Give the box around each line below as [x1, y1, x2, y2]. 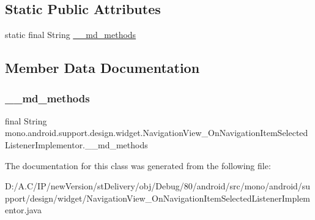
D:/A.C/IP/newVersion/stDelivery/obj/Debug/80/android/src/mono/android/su [5, 180, 311, 192]
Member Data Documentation [5, 58, 200, 77]
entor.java [5, 203, 42, 216]
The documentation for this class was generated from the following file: [5, 159, 271, 172]
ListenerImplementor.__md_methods [5, 138, 148, 151]
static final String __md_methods [5, 28, 136, 41]
